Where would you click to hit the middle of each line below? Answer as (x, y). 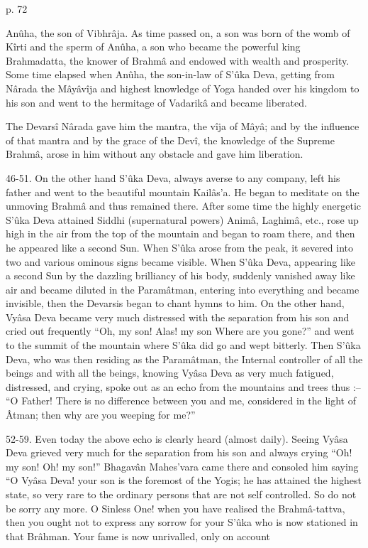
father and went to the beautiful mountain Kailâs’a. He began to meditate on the (183, 192)
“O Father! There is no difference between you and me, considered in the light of (181, 401)
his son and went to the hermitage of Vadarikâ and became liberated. (156, 102)
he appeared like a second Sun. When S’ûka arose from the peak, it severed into (179, 247)
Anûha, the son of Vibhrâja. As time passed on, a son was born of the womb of (178, 32)
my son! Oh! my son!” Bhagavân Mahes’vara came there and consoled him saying (182, 466)
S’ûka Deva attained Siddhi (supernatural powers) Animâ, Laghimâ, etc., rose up (182, 219)
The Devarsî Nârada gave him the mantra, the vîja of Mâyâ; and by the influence (183, 126)
